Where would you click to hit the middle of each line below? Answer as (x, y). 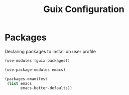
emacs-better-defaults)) (46, 88)
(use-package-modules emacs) (35, 70)
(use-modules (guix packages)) (37, 61)
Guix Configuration (84, 9)
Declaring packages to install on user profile (50, 51)
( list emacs (19, 83)
